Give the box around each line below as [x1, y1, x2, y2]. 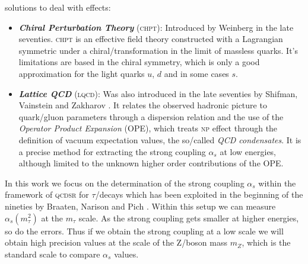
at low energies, [220, 145, 277, 157]
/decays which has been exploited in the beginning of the [95, 188, 303, 201]
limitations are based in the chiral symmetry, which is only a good [18, 56, 260, 68]
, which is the [242, 236, 291, 249]
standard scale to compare [5, 247, 100, 260]
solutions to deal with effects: [5, 1, 111, 13]
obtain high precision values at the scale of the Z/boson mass [5, 236, 227, 249]
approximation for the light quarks [18, 67, 145, 79]
